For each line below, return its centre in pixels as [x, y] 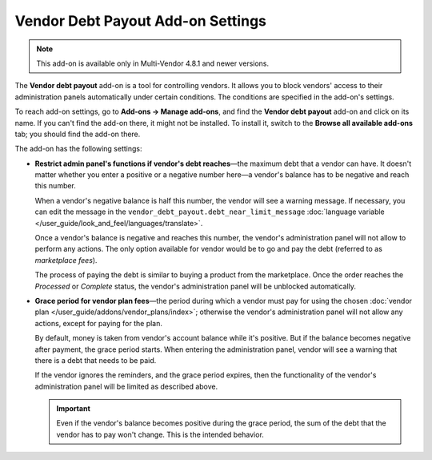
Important [74, 409]
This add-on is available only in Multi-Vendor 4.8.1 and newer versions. [153, 63]
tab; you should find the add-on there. [78, 134]
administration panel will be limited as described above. [126, 386]
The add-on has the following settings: [79, 149]
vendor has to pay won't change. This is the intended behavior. [160, 434]
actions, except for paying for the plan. [99, 323]
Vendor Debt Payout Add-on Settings [141, 21]
